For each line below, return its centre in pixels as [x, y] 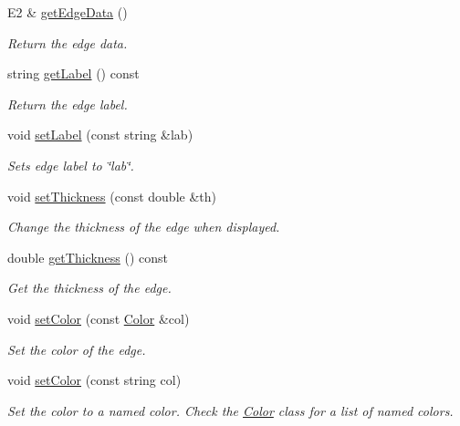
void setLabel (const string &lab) [100, 135]
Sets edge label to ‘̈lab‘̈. [71, 165]
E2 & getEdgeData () [68, 12]
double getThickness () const [88, 257]
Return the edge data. [68, 42]
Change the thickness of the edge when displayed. [144, 227]
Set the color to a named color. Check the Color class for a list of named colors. [230, 410]
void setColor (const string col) [94, 380]
